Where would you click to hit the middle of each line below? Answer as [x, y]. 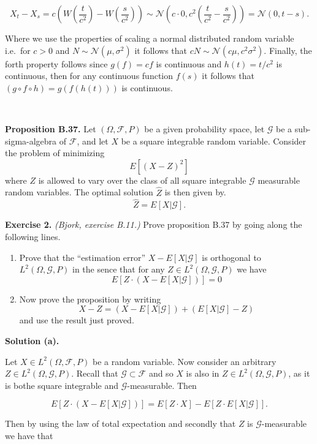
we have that [29, 435]
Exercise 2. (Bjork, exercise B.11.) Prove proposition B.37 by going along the [154, 224]
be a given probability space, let [204, 128]
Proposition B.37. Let [51, 128]
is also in [203, 373]
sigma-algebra [31, 141]
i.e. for [18, 50]
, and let [93, 141]
